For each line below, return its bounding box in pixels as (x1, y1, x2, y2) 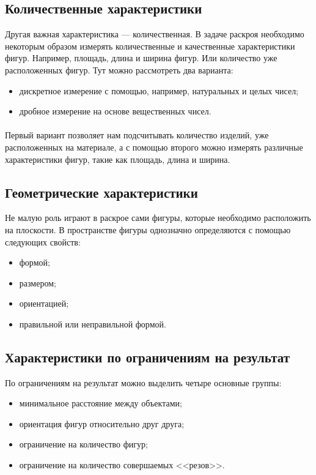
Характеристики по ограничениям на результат (5, 347, 290, 366)
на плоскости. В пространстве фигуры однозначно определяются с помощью (5, 223, 291, 236)
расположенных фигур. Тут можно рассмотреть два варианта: (5, 63, 233, 76)
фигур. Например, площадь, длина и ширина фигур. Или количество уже (5, 51, 277, 64)
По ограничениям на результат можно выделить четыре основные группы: (5, 376, 282, 389)
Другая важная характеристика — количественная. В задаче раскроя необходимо (5, 28, 304, 40)
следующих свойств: (5, 235, 81, 248)
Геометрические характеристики (5, 182, 198, 201)
